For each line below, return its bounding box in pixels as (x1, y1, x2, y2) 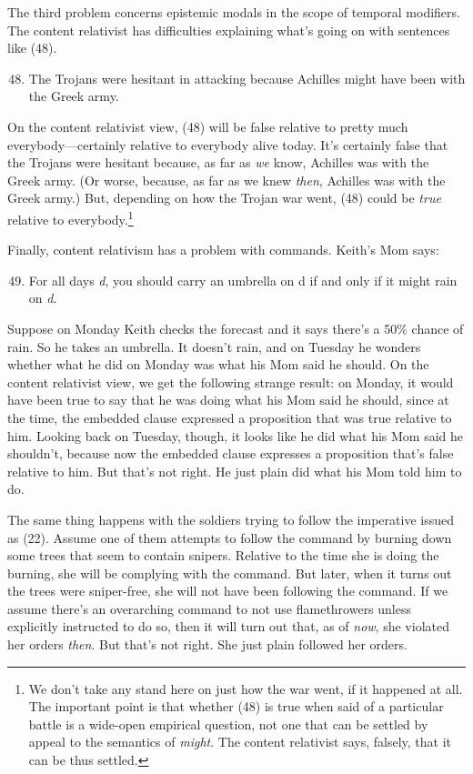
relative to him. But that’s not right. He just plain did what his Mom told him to (7, 461, 462, 480)
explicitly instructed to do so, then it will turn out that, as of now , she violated (7, 617, 449, 636)
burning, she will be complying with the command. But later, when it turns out (7, 563, 452, 582)
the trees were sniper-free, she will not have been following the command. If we (7, 581, 448, 600)
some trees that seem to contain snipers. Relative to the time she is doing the (7, 546, 439, 565)
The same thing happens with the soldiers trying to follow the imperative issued (7, 509, 454, 528)
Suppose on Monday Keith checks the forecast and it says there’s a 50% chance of (7, 318, 464, 337)
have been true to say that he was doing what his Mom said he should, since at (7, 390, 449, 409)
